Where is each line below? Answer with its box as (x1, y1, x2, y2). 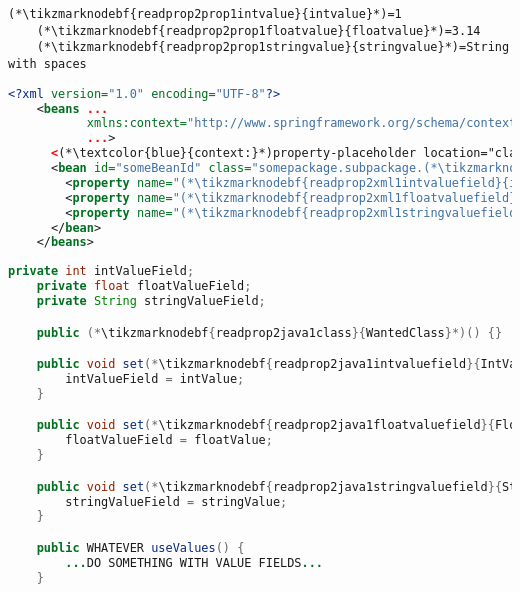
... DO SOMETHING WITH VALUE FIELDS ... (65, 555, 324, 570)
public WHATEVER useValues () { (36, 540, 245, 555)
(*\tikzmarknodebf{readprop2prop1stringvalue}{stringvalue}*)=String (36, 40, 510, 55)
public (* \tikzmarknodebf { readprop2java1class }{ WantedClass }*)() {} (36, 325, 503, 340)
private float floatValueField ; (36, 279, 252, 294)
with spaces (8, 56, 87, 71)
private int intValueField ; (8, 264, 195, 279)
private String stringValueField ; (36, 294, 266, 308)
